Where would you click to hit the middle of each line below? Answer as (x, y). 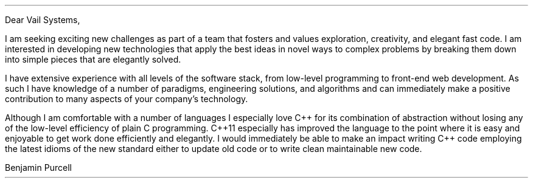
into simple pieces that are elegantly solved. (93, 59)
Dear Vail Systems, (43, 20)
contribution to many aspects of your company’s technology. (127, 99)
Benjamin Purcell (38, 167)
